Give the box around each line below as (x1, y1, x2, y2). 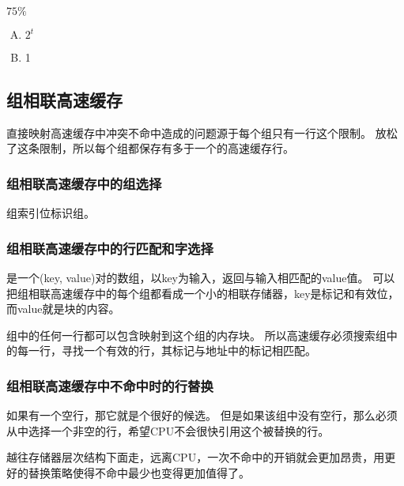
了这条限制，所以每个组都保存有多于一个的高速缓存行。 (6, 140, 294, 156)
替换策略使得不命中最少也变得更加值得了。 (28, 464, 250, 480)
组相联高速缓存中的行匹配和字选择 (6, 238, 213, 258)
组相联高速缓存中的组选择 (6, 173, 162, 193)
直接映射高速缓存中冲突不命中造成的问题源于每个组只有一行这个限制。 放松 (6, 124, 398, 141)
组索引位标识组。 (6, 205, 95, 221)
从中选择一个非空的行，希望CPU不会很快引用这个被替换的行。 (6, 422, 330, 439)
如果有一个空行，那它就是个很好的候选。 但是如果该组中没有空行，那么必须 (6, 407, 398, 424)
